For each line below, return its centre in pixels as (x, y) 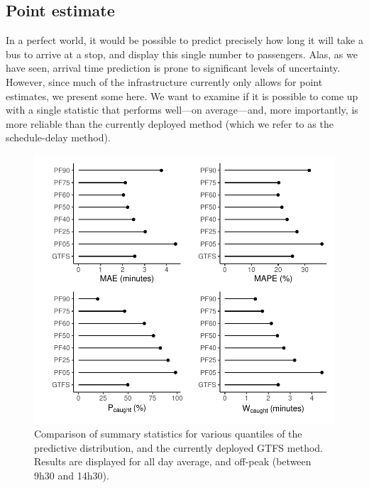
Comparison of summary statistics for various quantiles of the (168, 434)
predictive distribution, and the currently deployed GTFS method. (178, 447)
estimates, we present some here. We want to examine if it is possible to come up (182, 96)
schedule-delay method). (58, 137)
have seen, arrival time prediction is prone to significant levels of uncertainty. (173, 68)
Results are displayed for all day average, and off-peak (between (173, 461)
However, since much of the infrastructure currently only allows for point (164, 81)
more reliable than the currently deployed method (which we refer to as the (170, 123)
